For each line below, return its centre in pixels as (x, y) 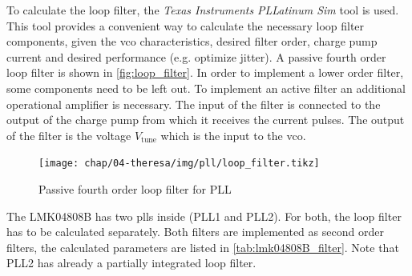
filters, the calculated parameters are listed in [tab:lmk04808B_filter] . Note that (203, 247)
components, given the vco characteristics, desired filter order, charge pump (192, 41)
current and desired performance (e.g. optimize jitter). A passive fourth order (196, 56)
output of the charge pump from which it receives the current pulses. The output (206, 120)
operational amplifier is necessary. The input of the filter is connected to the (194, 104)
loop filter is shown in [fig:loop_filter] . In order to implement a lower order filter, (205, 72)
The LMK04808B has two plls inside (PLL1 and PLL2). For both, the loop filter (204, 216)
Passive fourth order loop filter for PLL (135, 189)
